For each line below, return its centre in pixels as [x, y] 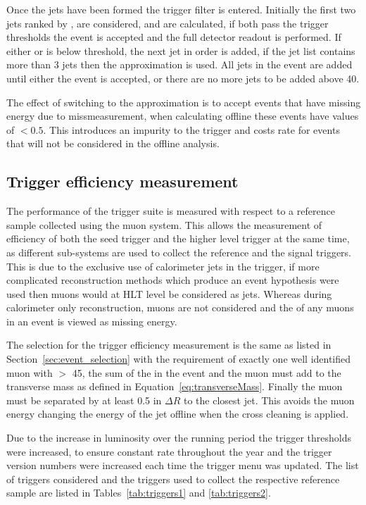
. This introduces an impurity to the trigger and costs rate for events [191, 129]
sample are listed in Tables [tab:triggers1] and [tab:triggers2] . [139, 493]
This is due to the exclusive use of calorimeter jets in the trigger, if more [163, 266]
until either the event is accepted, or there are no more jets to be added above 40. [183, 78]
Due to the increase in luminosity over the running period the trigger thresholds [179, 438]
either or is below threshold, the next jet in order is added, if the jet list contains [181, 50]
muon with [30, 372]
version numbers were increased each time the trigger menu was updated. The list [183, 465]
